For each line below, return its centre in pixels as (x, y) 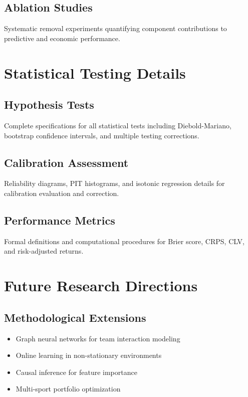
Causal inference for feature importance (76, 372)
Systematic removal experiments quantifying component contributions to (115, 28)
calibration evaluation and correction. (62, 193)
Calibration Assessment (66, 162)
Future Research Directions (101, 285)
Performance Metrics (60, 220)
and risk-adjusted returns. (44, 251)
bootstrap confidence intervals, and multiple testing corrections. (102, 135)
